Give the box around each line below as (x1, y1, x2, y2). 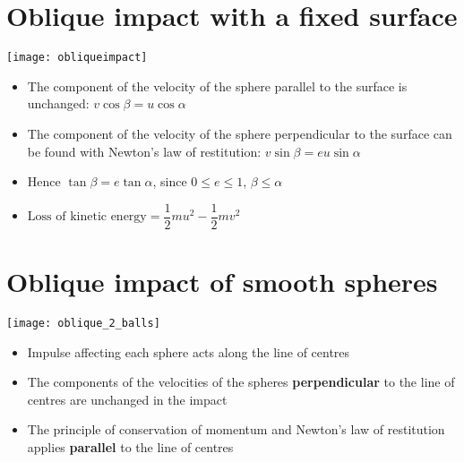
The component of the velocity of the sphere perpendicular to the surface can (27, 124, 452, 142)
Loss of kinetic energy (27, 210, 147, 224)
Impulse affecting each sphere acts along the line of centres (27, 342, 350, 361)
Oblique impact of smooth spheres (6, 263, 438, 299)
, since (152, 172, 187, 191)
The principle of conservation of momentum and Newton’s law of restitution (27, 420, 445, 439)
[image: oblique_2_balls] (6, 316, 160, 329)
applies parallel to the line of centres (27, 437, 234, 456)
